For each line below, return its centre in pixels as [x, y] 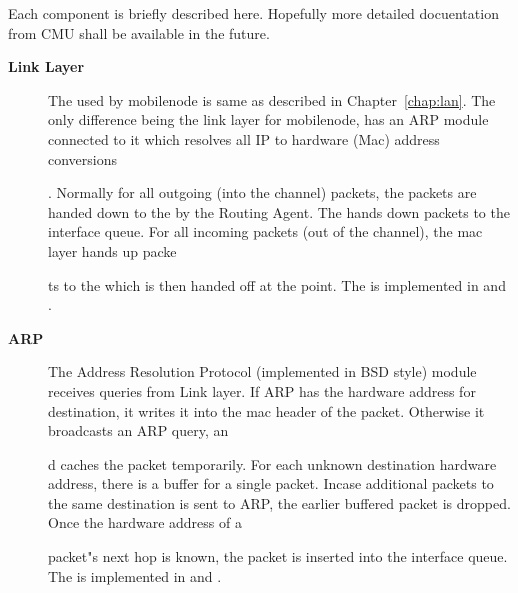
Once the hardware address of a [145, 522]
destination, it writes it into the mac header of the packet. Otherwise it [266, 410]
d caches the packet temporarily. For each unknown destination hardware [272, 463]
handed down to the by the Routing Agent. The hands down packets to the [279, 211]
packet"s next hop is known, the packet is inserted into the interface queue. [278, 556]
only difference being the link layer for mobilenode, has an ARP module [268, 119]
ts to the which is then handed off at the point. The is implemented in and [277, 284]
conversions [83, 158]
